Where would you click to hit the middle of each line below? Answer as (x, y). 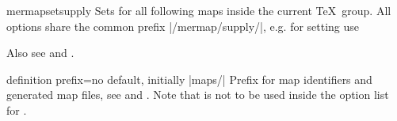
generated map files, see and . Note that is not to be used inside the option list (198, 95)
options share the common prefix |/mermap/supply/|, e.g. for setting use (183, 26)
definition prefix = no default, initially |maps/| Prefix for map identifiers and (189, 79)
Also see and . (40, 53)
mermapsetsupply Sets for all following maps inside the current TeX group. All (199, 10)
